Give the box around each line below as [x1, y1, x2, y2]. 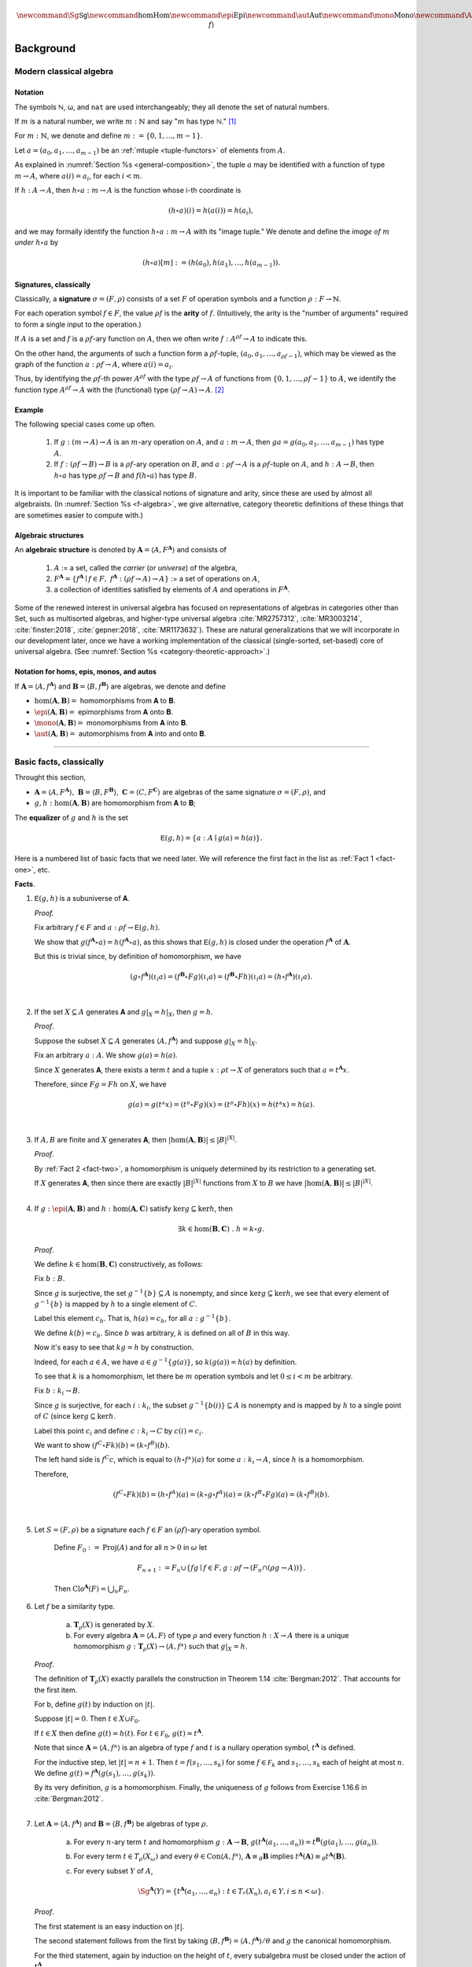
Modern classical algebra [14, 66, 114, 77]
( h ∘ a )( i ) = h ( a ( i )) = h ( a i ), [168, 206, 253, 216]
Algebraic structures [14, 530, 84, 540]
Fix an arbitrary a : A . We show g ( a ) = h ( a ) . [34, 1050, 178, 1060]
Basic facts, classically [14, 756, 105, 767]
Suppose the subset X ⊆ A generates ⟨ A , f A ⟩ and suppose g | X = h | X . [34, 1035, 258, 1047]
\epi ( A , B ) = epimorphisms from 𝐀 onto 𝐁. [34, 707, 173, 716]
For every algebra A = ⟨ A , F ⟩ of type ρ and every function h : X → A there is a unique [73, 1631, 349, 1640]
